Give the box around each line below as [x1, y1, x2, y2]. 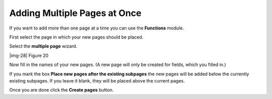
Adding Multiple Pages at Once [9, 7, 142, 18]
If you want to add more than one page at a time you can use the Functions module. [9, 25, 184, 31]
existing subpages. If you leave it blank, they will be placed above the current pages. [9, 77, 185, 83]
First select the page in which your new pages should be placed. [9, 34, 144, 40]
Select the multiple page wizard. [9, 43, 78, 49]
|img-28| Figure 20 [9, 52, 49, 58]
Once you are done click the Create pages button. [9, 87, 114, 93]
